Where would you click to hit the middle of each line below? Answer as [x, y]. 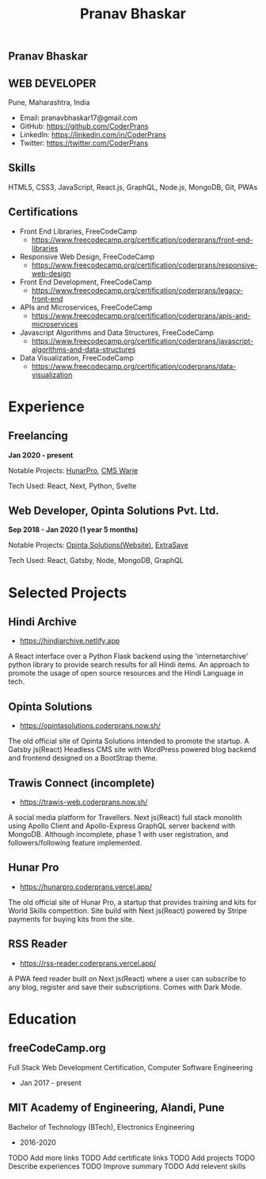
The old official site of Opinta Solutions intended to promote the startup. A [129, 741]
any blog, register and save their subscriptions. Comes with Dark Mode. [125, 987]
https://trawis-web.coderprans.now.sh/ [84, 802]
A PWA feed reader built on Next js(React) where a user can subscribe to [127, 978]
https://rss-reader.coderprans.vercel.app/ [88, 963]
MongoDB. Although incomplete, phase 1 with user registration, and [118, 834]
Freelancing [38, 436]
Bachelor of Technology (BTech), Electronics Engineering [102, 1127]
